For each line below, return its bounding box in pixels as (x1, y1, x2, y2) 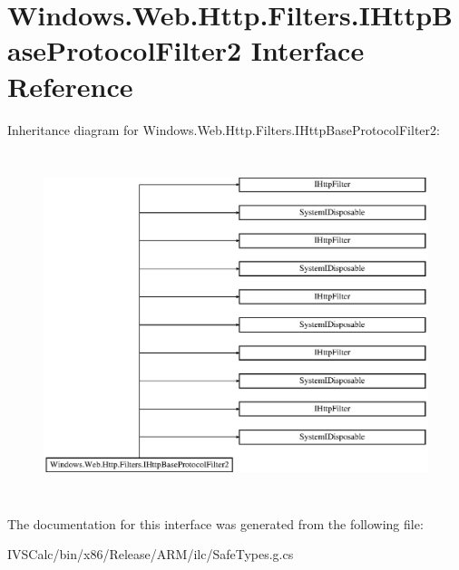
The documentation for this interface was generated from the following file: (7, 514, 424, 533)
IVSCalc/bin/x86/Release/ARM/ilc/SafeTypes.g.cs (7, 545, 294, 564)
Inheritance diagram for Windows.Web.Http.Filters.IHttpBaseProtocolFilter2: (7, 120, 440, 139)
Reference (7, 67, 133, 104)
